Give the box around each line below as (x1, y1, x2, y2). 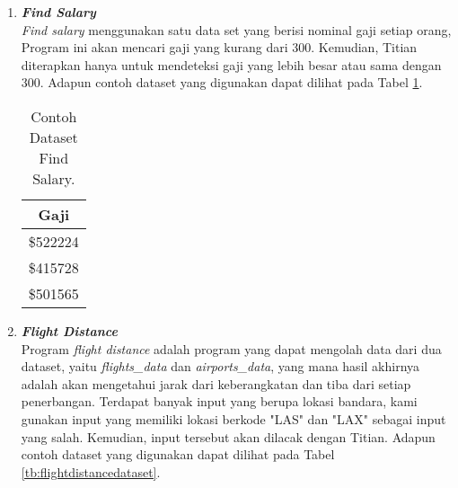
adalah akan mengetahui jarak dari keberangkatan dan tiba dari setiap (21, 374, 411, 393)
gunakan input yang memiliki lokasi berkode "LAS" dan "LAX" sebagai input (21, 409, 446, 428)
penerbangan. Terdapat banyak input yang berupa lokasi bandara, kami (21, 392, 418, 411)
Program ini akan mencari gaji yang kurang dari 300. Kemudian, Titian (21, 38, 418, 57)
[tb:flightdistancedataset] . (21, 462, 161, 481)
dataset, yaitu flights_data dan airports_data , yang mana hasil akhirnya (21, 357, 420, 376)
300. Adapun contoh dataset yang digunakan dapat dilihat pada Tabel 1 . (21, 73, 423, 92)
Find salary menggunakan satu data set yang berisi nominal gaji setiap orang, (21, 20, 452, 39)
